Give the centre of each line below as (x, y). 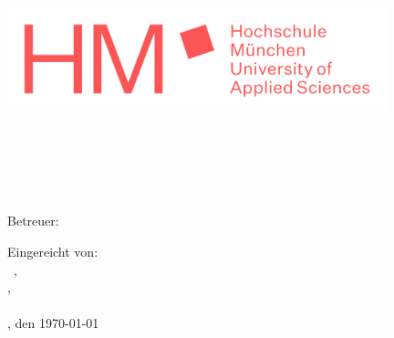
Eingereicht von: (53, 251)
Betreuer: (33, 221)
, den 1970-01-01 (53, 323)
